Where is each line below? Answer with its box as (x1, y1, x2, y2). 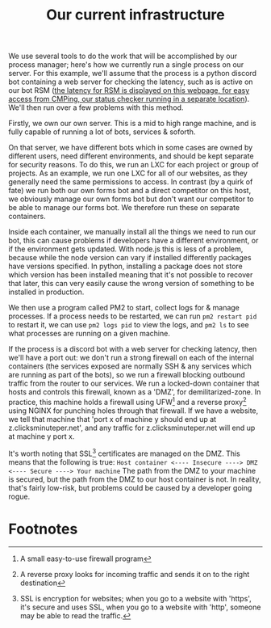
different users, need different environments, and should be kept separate (8, 151, 254, 161)
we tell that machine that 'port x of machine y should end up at (8, 414, 216, 424)
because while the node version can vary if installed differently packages (8, 253, 252, 263)
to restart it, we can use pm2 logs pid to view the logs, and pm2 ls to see (8, 320, 250, 330)
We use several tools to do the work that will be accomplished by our (8, 51, 238, 61)
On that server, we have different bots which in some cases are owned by (8, 143, 253, 153)
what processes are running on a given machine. (8, 329, 171, 339)
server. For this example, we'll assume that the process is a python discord (8, 69, 256, 78)
